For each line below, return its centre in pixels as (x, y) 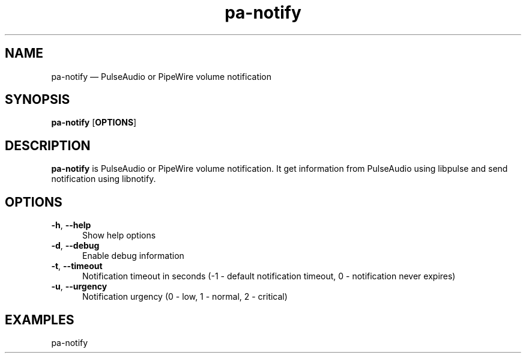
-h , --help (71, 225)
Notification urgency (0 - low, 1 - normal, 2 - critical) (185, 297)
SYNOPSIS (38, 100)
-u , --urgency (79, 287)
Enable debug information (133, 256)
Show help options (119, 235)
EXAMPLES (40, 320)
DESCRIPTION (48, 145)
